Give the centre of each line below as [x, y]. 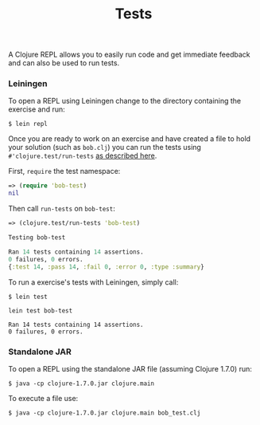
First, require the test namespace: [64, 171]
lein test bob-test [41, 311]
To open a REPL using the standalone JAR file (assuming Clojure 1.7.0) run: [130, 368]
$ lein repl [28, 124]
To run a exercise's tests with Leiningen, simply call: [93, 282]
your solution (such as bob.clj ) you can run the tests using [105, 148]
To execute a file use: [43, 398]
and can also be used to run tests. [64, 63]
